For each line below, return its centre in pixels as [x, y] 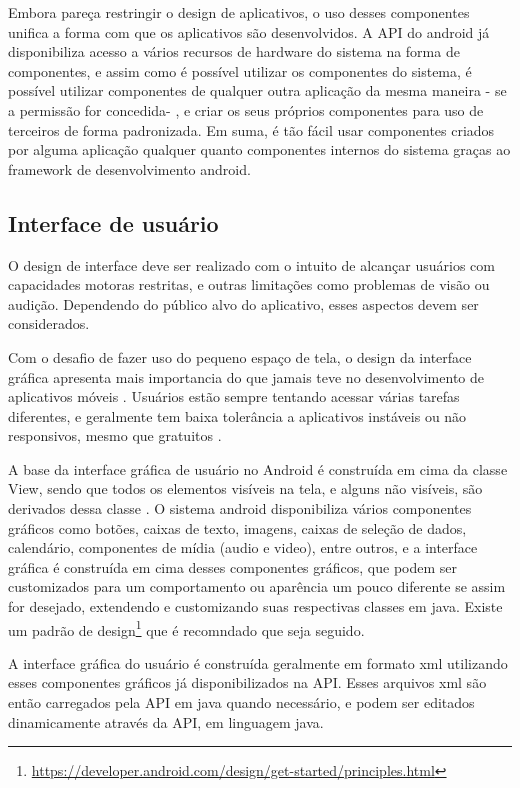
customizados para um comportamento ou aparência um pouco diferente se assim [257, 586]
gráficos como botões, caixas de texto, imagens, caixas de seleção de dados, [237, 527]
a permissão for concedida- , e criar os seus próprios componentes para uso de [246, 109]
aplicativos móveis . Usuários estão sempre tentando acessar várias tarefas [234, 396]
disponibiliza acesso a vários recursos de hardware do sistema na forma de [234, 51]
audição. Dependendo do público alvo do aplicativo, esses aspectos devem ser [243, 303]
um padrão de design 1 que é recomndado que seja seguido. [186, 628]
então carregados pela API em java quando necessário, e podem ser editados [241, 702]
